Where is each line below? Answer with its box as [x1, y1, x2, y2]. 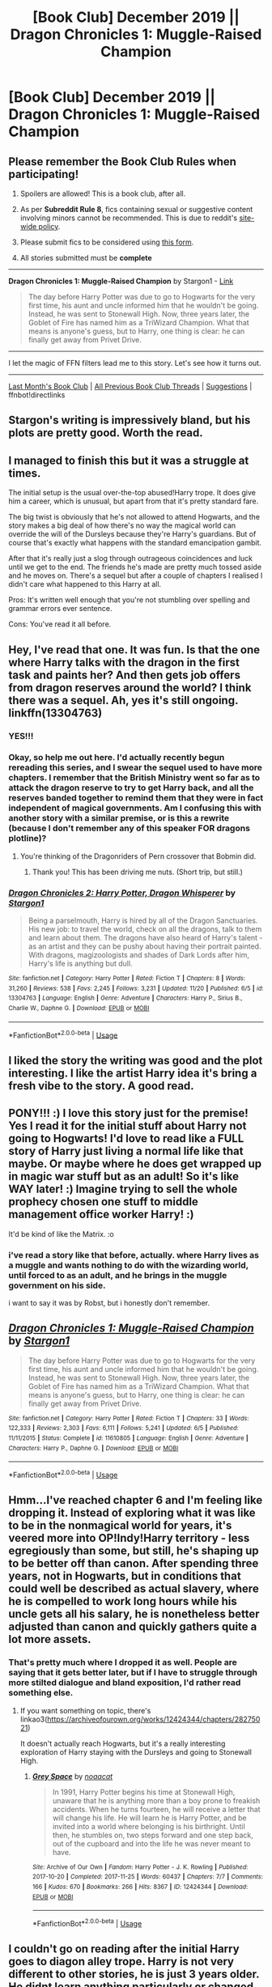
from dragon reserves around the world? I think [8, 681, 252, 694]
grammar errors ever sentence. [8, 604, 113, 614]
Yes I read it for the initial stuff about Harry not [8, 1119, 247, 1133]
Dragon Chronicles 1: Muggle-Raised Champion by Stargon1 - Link [8, 276, 234, 286]
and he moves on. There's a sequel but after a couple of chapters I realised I [8, 571, 263, 580]
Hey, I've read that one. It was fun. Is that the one [8, 643, 261, 656]
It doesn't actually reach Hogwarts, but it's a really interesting [19, 1739, 226, 1748]
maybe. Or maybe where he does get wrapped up [8, 1157, 262, 1171]
